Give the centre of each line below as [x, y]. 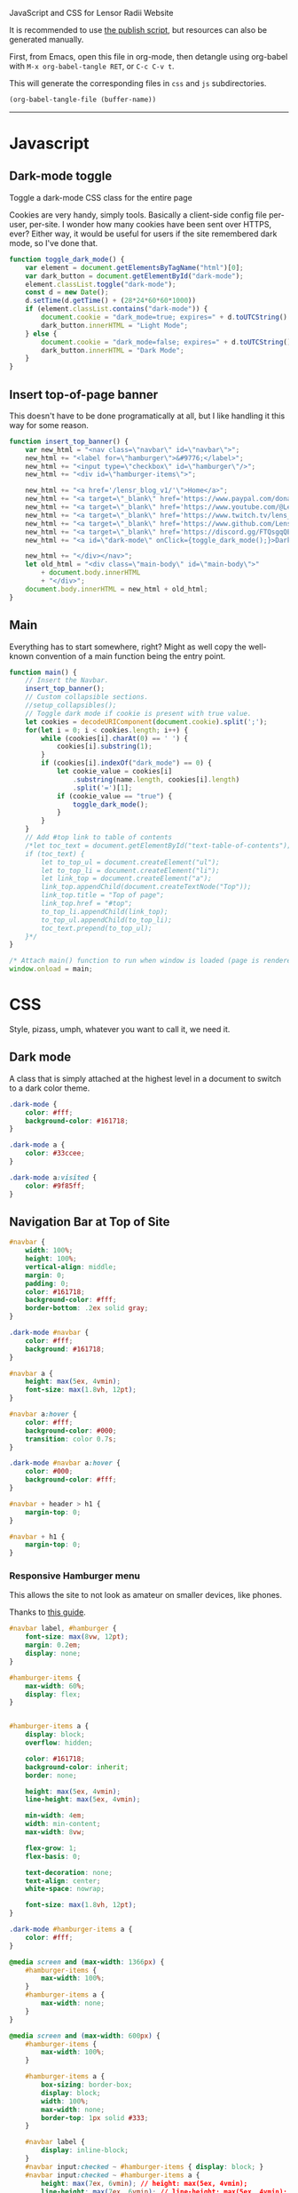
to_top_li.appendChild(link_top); [105, 911]
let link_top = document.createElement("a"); [127, 878]
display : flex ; [53, 1694]
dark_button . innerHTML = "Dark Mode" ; [113, 350]
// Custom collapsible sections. [87, 697]
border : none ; [51, 1776]
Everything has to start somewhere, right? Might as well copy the [128, 647]
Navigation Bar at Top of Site [90, 1222]
